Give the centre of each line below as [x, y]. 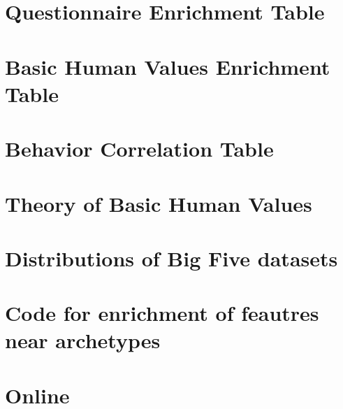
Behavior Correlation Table [139, 149]
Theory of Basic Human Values [159, 203]
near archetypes [83, 340]
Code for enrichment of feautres [162, 313]
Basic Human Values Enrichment [168, 66]
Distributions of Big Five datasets [171, 258]
